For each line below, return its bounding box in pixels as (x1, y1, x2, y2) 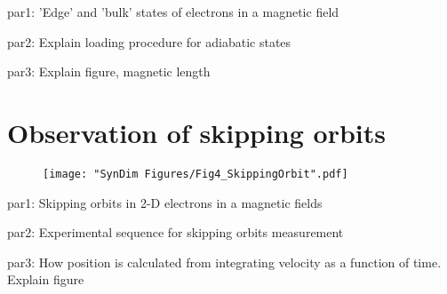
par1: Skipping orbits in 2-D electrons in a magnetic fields (7, 193, 323, 211)
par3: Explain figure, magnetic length (7, 62, 211, 81)
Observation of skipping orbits (7, 114, 386, 150)
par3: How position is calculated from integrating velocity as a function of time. (7, 252, 442, 271)
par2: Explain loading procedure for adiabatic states (7, 32, 291, 51)
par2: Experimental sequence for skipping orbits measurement (7, 223, 344, 242)
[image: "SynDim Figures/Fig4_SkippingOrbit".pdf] (43, 167, 348, 180)
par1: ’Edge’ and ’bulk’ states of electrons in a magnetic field (7, 3, 339, 20)
